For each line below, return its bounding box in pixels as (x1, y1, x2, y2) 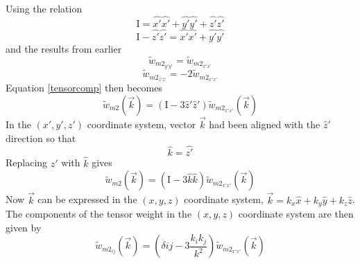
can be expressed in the (37, 192, 137, 206)
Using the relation (6, 1, 83, 15)
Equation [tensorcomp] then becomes (6, 80, 162, 95)
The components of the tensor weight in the (6, 206, 192, 220)
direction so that (6, 130, 76, 145)
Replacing (6, 155, 48, 170)
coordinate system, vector (87, 117, 196, 132)
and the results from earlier (6, 42, 122, 56)
